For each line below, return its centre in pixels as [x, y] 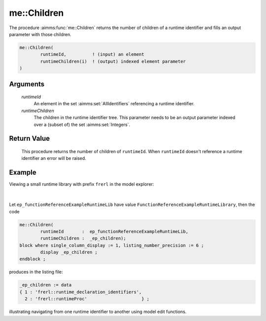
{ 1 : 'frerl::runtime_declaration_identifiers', [81, 292]
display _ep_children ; [69, 252]
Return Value [30, 139]
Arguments [27, 84]
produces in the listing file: [36, 272]
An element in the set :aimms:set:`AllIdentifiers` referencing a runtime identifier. [114, 104]
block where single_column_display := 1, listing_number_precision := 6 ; [112, 245]
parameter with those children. [40, 34]
